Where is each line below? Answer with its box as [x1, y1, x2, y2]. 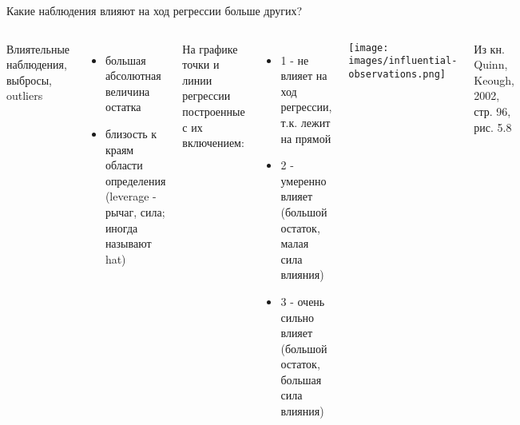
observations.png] [348, 68, 446, 80]
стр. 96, [474, 102, 511, 119]
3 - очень [280, 292, 325, 309]
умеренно [280, 172, 327, 189]
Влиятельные [6, 40, 70, 57]
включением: [182, 134, 244, 151]
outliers [6, 87, 43, 104]
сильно [280, 308, 315, 325]
